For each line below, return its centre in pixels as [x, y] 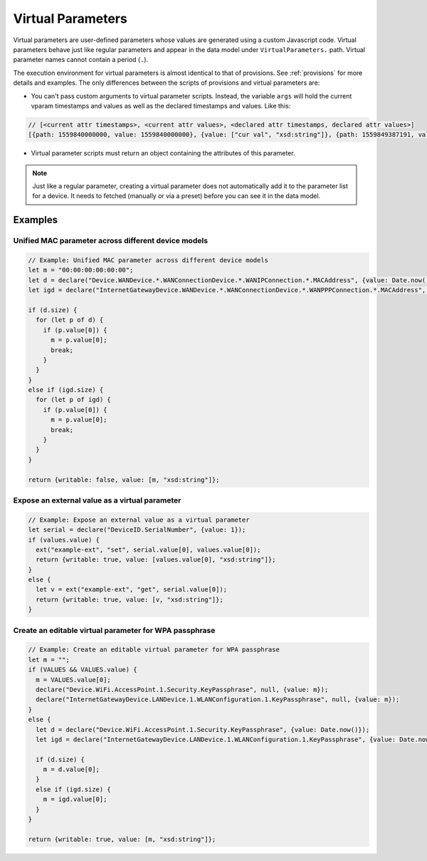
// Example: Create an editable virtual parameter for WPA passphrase [154, 650]
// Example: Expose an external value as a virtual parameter [139, 520]
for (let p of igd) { [74, 400]
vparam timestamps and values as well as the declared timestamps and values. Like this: [161, 105]
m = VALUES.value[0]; [74, 680]
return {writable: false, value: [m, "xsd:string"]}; [124, 480]
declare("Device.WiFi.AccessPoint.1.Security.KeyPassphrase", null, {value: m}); [182, 689]
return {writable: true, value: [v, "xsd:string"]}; [130, 599]
